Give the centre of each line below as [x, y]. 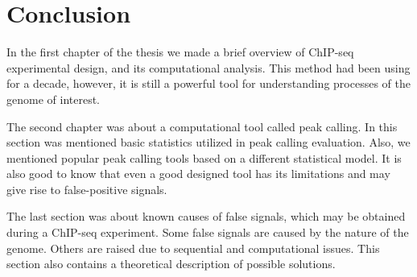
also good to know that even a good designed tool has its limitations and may [198, 174]
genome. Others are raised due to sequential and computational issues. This [193, 248]
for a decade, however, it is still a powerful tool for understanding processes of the [208, 83]
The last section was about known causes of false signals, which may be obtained [206, 216]
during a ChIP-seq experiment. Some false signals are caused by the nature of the [208, 232]
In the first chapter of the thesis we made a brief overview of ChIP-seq [180, 52]
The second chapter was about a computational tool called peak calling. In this [202, 126]
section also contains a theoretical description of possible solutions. [171, 264]
